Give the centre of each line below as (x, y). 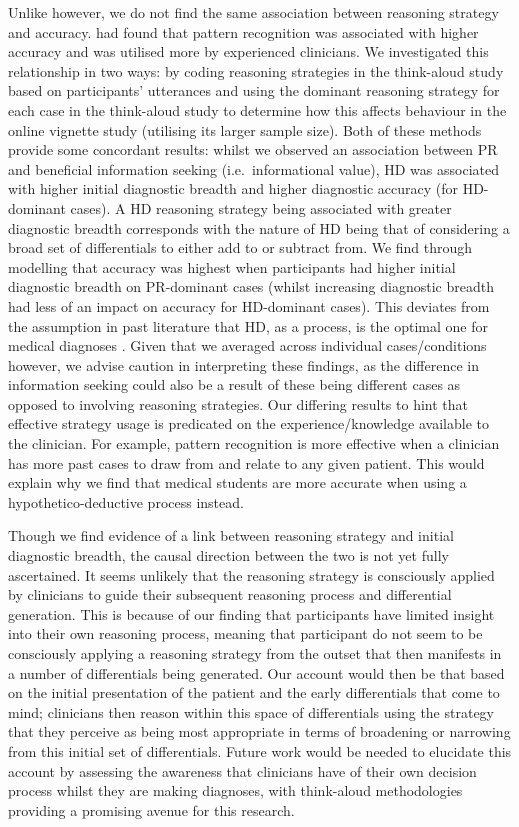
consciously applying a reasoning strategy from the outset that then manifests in (255, 653)
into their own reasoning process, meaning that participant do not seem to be (245, 633)
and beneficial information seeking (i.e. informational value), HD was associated (253, 168)
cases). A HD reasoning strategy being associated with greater (261, 207)
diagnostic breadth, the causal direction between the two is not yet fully (228, 555)
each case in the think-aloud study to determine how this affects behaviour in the (257, 109)
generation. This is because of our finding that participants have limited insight (251, 613)
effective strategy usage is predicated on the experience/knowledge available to (248, 423)
